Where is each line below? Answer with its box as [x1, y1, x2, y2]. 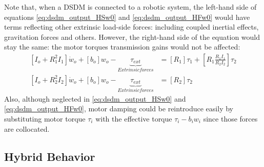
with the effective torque [95, 113, 172, 124]
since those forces [203, 113, 258, 124]
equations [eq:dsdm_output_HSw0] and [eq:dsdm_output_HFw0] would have [4, 11, 250, 22]
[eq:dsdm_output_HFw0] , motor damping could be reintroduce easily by [4, 103, 233, 114]
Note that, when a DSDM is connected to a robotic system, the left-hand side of [4, 2, 257, 12]
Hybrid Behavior [4, 148, 95, 164]
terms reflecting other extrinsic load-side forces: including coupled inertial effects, [4, 21, 259, 32]
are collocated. [4, 123, 50, 134]
